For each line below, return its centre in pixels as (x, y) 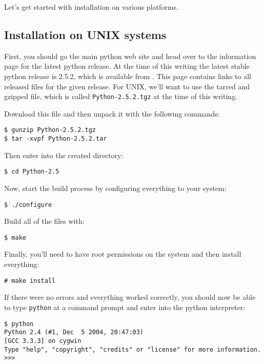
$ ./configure (28, 205)
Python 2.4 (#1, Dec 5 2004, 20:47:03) (74, 332)
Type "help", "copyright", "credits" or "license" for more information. (133, 349)
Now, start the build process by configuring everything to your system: (115, 188)
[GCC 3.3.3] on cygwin (43, 341)
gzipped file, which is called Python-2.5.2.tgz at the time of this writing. (121, 96)
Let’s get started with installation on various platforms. (91, 7)
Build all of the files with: (44, 221)
